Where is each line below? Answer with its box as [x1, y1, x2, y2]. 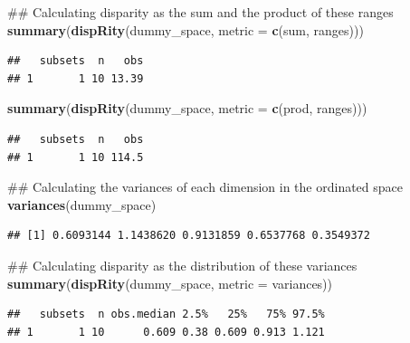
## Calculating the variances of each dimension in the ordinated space [7, 177, 404, 196]
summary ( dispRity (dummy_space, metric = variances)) [7, 273, 333, 292]
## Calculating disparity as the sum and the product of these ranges [7, 3, 394, 21]
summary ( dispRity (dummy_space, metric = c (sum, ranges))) [7, 20, 364, 39]
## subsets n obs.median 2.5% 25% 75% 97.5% [7, 308, 325, 321]
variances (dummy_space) [7, 195, 157, 214]
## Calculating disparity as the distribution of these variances [7, 255, 358, 274]
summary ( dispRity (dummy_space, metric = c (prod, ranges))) [7, 99, 367, 118]
